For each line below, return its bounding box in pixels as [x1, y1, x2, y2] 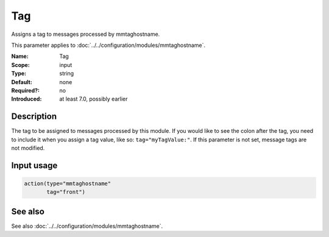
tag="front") [46, 189, 85, 196]
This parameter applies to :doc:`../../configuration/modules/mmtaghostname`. [11, 41, 206, 49]
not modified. [11, 144, 45, 152]
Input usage [11, 160, 58, 171]
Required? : [11, 87, 40, 94]
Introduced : [11, 95, 42, 103]
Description [11, 111, 57, 122]
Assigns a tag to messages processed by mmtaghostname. [11, 30, 160, 38]
